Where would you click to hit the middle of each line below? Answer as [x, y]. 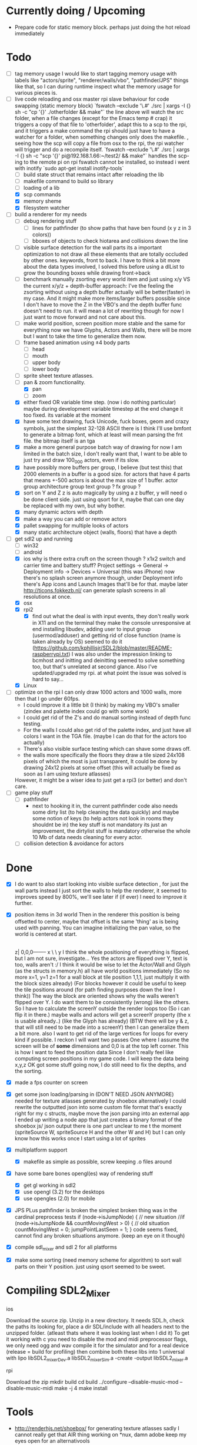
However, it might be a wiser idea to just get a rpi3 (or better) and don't [101, 780]
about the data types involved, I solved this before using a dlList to [104, 266]
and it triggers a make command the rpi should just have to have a [95, 131]
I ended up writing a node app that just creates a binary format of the [98, 1119]
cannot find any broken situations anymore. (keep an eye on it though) [100, 1236]
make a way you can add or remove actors [75, 519]
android [33, 552]
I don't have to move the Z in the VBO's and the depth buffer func [103, 304]
